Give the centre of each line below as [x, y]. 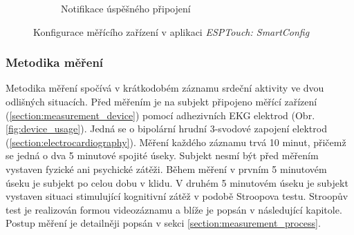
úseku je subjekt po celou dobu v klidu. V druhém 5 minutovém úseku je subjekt [177, 182]
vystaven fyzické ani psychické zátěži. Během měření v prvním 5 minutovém [166, 168]
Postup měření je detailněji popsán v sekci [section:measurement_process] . [163, 223]
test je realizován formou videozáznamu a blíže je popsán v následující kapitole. [174, 209]
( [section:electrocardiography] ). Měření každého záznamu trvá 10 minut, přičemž [176, 142]
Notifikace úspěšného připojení [126, 8]
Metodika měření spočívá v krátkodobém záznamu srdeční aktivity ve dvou [165, 88]
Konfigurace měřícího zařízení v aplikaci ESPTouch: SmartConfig [171, 31]
